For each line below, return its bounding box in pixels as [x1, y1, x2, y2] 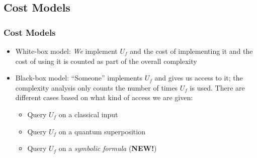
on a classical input [58, 109, 118, 119]
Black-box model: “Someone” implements [15, 72, 143, 83]
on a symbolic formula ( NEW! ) [58, 143, 157, 153]
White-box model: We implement [15, 46, 118, 56]
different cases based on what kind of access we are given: [15, 92, 193, 103]
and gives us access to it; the [154, 72, 243, 83]
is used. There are [190, 82, 245, 93]
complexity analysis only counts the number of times [15, 82, 178, 93]
